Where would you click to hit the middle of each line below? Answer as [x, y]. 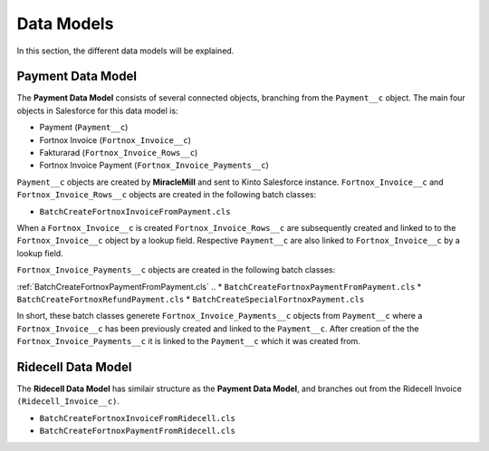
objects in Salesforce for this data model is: [97, 110]
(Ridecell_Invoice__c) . [68, 401]
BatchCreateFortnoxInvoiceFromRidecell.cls [137, 418]
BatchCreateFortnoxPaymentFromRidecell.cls [137, 431]
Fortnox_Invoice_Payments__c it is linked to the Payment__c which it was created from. [189, 341]
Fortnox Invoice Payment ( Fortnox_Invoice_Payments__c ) [154, 165]
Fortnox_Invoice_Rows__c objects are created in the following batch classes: [167, 195]
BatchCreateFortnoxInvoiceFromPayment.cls [135, 211]
